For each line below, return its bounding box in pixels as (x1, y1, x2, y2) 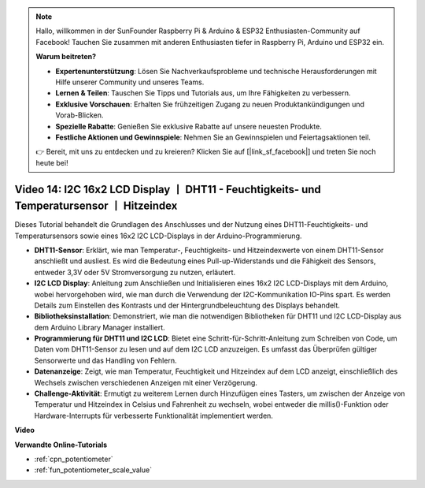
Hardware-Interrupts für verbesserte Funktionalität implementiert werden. (34, 411, 273, 420)
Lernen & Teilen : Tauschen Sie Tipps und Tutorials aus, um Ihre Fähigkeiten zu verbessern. (55, 88, 351, 98)
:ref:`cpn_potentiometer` (34, 454, 113, 464)
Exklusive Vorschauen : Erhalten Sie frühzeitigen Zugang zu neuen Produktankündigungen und (55, 99, 365, 109)
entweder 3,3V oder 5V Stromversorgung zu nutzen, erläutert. (34, 267, 236, 277)
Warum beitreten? (35, 52, 97, 61)
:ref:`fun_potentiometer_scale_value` (34, 465, 153, 475)
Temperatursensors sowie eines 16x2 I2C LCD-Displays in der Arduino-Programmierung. (14, 231, 302, 240)
